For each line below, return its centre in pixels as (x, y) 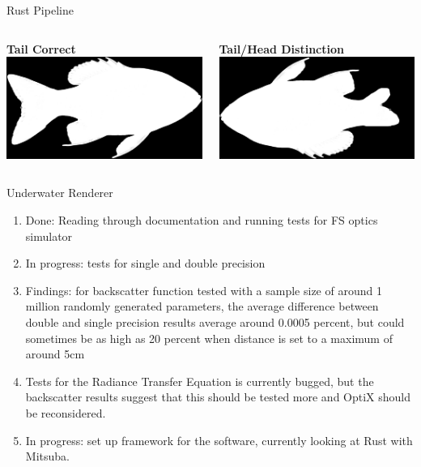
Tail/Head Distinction (281, 48)
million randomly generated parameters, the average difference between (202, 306)
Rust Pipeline (40, 10)
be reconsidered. (66, 413)
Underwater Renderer (60, 193)
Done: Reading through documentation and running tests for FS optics (202, 220)
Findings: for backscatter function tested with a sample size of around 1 (204, 290)
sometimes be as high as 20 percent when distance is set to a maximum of (209, 338)
